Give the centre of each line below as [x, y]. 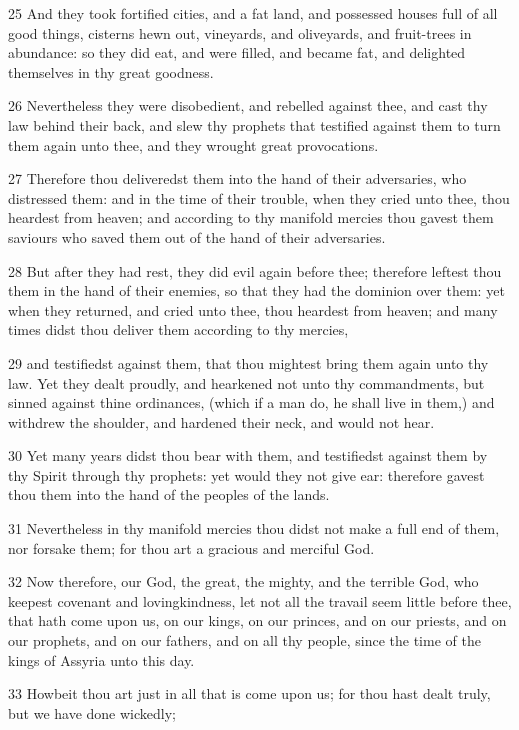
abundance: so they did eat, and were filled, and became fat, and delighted [237, 52]
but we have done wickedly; [92, 712]
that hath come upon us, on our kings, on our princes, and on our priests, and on [257, 620]
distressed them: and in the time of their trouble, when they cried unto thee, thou [259, 197]
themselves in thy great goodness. [111, 71]
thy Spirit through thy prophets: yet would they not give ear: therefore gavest [246, 474]
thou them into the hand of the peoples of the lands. [169, 494]
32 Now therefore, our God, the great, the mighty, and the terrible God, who [243, 581]
